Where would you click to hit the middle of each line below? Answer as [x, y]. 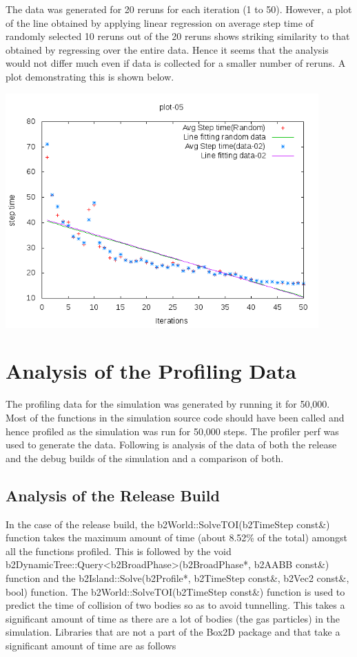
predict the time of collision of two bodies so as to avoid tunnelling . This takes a [175, 605]
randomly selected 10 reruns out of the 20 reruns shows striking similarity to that [178, 36]
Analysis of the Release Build [113, 495]
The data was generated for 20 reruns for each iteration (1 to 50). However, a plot [179, 9]
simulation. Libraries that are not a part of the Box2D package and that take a [173, 632]
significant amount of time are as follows [91, 645]
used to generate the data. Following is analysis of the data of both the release [171, 445]
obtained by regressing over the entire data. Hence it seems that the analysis [167, 49]
